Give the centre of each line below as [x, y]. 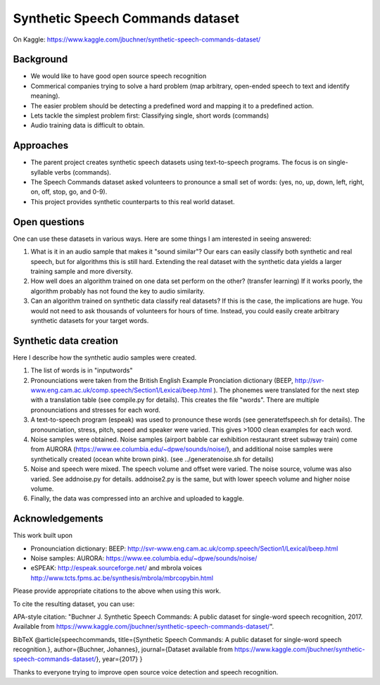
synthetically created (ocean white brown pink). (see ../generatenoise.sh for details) [152, 459]
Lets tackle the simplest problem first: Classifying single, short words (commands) [150, 115]
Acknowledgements [58, 519]
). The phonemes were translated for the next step [286, 390]
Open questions [49, 222]
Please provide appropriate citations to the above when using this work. [117, 591]
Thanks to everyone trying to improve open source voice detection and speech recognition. [146, 672]
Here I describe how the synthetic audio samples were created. [105, 357]
